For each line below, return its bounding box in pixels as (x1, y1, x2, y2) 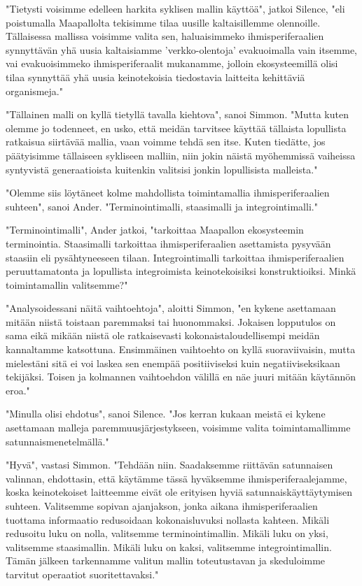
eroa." (6, 383, 30, 397)
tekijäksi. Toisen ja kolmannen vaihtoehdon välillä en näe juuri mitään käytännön (6, 369, 356, 384)
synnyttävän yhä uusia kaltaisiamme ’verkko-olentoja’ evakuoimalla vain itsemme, (6, 42, 358, 57)
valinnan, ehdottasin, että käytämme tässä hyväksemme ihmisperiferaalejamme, (6, 471, 347, 485)
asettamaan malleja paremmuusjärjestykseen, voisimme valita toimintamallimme (6, 420, 351, 435)
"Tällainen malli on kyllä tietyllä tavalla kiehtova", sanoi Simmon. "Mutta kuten (6, 107, 349, 122)
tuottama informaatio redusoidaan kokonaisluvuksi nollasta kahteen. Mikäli (6, 512, 330, 527)
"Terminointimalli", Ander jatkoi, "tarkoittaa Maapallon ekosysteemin (6, 222, 304, 237)
